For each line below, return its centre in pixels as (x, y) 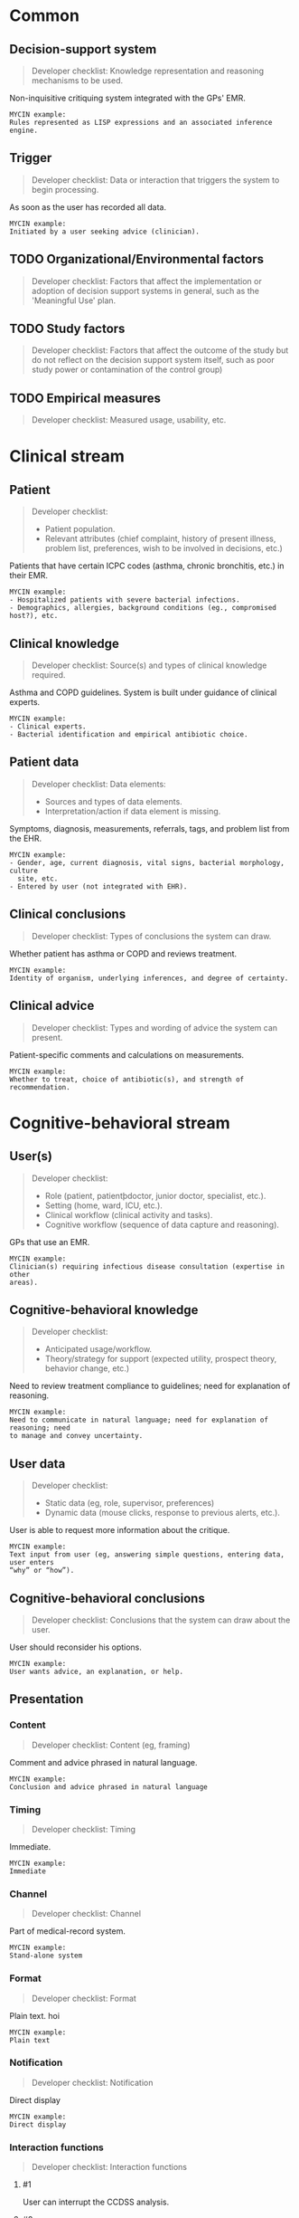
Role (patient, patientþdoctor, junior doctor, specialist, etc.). (155, 1195)
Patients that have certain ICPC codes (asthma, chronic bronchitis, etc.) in (147, 566)
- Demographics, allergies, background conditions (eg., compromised (143, 608)
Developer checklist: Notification (92, 2082)
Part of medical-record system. (68, 1931)
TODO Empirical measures (85, 398)
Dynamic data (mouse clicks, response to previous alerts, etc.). (162, 1513)
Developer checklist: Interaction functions (109, 2167)
